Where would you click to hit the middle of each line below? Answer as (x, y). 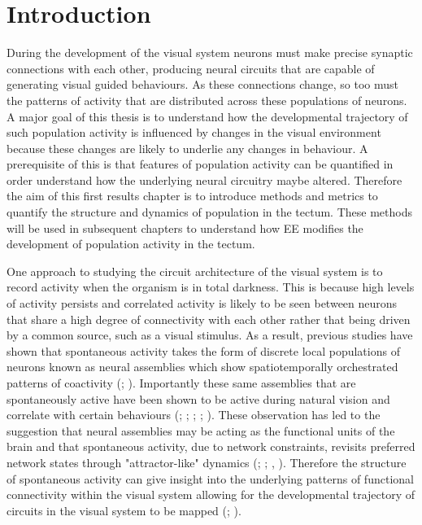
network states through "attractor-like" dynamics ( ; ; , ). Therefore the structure (207, 462)
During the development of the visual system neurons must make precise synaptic (210, 52)
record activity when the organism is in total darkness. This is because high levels (211, 287)
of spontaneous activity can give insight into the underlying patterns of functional (210, 478)
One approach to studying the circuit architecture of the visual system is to (195, 271)
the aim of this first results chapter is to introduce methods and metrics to (192, 196)
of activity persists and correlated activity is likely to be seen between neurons (202, 303)
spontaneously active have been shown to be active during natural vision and (198, 398)
